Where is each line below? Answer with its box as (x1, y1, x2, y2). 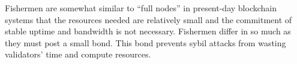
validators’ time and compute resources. (5, 48, 151, 60)
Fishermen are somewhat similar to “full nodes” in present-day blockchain (5, 2, 277, 14)
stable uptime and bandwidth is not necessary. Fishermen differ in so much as (5, 25, 291, 37)
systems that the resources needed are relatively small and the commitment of (5, 13, 292, 25)
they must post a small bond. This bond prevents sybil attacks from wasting (5, 36, 286, 49)
